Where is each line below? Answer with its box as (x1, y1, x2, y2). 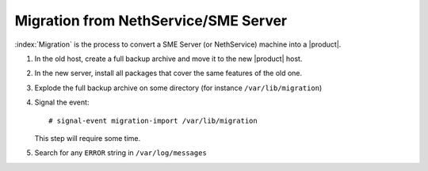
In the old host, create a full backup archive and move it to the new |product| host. (34, 54, 303, 63)
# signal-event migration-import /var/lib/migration (48, 116, 258, 125)
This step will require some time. (34, 133, 141, 142)
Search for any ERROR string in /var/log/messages (34, 148, 208, 158)
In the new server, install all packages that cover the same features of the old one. (34, 68, 303, 78)
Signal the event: (34, 97, 90, 107)
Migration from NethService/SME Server (14, 12, 288, 29)
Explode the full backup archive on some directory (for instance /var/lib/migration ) (34, 83, 323, 93)
